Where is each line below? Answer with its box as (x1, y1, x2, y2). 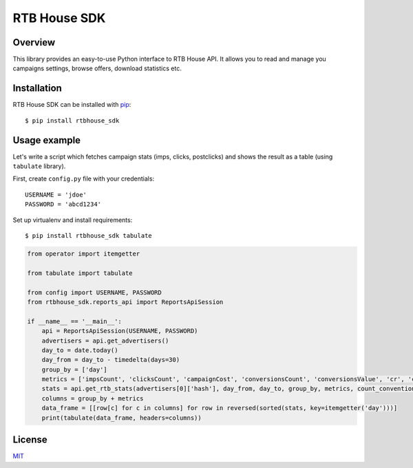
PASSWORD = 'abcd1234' (25, 201, 102, 208)
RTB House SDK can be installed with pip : (12, 101, 131, 109)
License (12, 434, 47, 446)
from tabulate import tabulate (27, 269, 134, 277)
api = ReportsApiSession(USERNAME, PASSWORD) (41, 327, 198, 335)
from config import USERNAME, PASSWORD (27, 288, 162, 296)
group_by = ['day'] (41, 365, 108, 374)
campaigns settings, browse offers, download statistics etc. (12, 64, 182, 72)
